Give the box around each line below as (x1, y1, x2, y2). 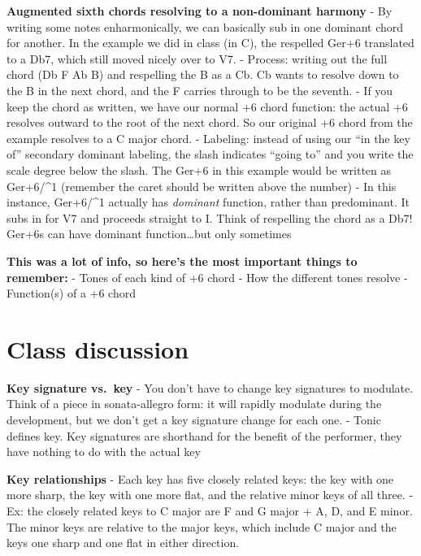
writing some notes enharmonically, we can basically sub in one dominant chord (7, 18, 404, 35)
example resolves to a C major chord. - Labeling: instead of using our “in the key (7, 129, 410, 146)
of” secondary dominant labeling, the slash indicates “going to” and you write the (7, 146, 414, 163)
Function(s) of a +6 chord (7, 285, 136, 302)
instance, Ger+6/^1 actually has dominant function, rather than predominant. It (7, 193, 410, 211)
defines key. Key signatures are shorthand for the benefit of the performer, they (7, 427, 402, 444)
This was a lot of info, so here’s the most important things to (7, 252, 358, 269)
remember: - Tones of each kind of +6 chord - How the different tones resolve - (7, 268, 408, 285)
